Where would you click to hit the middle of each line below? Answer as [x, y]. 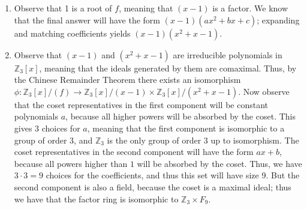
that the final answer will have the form [87, 20]
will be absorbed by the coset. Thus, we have [219, 163]
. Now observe [264, 91]
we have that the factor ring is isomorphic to [96, 198]
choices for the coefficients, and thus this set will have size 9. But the [173, 175]
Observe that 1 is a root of [63, 8]
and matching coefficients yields [72, 33]
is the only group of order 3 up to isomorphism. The [203, 140]
